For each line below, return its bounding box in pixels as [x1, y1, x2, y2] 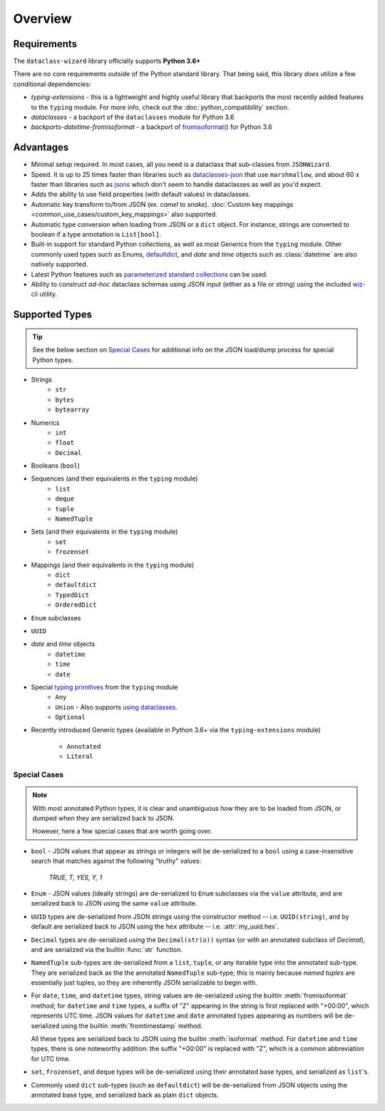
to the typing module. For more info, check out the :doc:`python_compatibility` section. [31, 103, 289, 111]
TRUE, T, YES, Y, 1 [48, 873, 103, 881]
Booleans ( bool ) [31, 461, 81, 470]
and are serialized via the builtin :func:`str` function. [31, 945, 183, 953]
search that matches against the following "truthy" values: [31, 856, 202, 866]
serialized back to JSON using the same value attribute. [31, 899, 197, 908]
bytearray [55, 406, 89, 414]
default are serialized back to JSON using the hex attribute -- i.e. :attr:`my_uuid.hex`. [31, 922, 279, 931]
